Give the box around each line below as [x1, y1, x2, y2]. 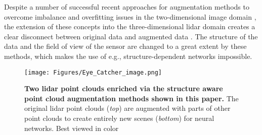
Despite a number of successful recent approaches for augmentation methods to [4, 2, 249, 12]
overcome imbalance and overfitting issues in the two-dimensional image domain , [4, 11, 256, 22]
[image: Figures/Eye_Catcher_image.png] [24, 69, 162, 76]
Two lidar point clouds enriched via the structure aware [24, 83, 223, 94]
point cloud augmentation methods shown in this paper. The [24, 93, 239, 103]
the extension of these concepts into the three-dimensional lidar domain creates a [4, 21, 255, 32]
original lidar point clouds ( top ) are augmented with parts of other [24, 103, 231, 113]
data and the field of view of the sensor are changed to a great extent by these [4, 41, 247, 51]
